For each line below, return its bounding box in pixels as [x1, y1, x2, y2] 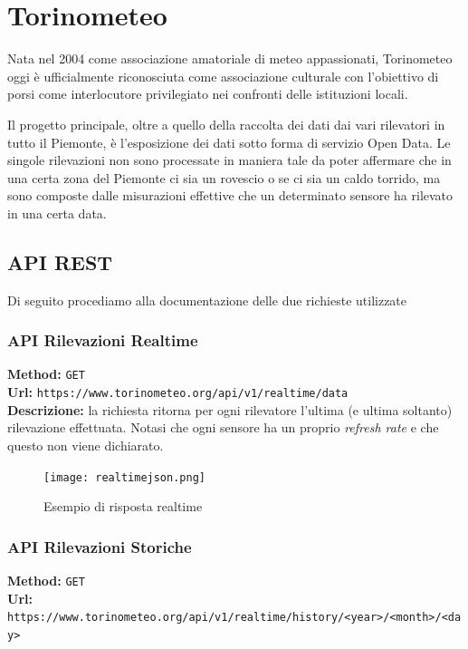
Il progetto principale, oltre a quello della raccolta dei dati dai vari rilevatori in [7, 114, 445, 133]
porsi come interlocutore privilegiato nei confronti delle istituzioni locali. [7, 84, 408, 103]
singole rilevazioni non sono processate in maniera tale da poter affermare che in [7, 150, 452, 170]
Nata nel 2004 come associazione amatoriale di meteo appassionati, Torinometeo [7, 49, 453, 68]
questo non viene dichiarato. [7, 435, 164, 454]
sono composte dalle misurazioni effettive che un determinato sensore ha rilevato [7, 186, 454, 205]
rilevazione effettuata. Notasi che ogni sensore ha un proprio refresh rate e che [7, 418, 439, 437]
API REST [7, 247, 113, 276]
